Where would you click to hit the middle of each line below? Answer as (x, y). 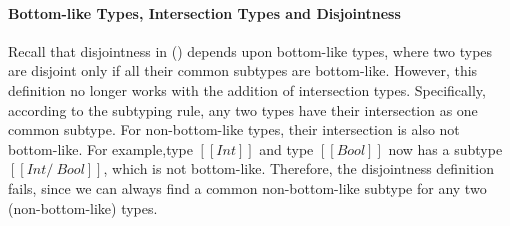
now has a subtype (445, 148)
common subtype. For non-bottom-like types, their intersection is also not (234, 129)
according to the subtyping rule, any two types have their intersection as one (243, 109)
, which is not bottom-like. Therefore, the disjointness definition (298, 168)
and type (286, 148)
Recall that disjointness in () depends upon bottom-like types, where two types (250, 50)
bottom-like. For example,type (100, 148)
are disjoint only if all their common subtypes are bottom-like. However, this (243, 70)
